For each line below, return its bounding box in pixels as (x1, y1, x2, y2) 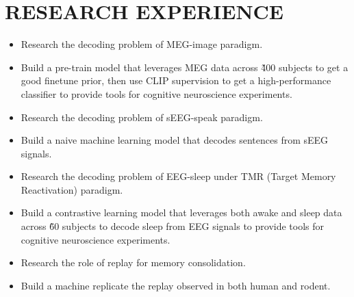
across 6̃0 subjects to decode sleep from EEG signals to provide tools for (21, 219, 325, 233)
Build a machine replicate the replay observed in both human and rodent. (21, 278, 331, 292)
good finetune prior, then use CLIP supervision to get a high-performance (21, 73, 331, 88)
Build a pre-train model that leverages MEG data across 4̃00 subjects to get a (21, 60, 349, 74)
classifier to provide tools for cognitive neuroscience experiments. (21, 86, 292, 101)
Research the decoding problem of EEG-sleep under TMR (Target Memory (21, 169, 336, 183)
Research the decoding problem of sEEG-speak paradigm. (21, 109, 263, 124)
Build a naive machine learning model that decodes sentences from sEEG (21, 133, 329, 147)
